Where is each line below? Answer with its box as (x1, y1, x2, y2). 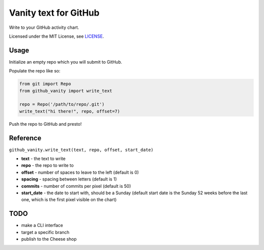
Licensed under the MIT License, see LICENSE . (9, 33, 104, 39)
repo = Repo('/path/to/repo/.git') (19, 102, 105, 107)
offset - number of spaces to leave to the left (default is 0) (21, 169, 139, 175)
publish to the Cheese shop (21, 236, 77, 242)
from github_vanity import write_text (19, 88, 112, 93)
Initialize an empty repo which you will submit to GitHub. (9, 59, 122, 65)
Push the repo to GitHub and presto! (9, 121, 82, 127)
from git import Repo (19, 81, 71, 87)
